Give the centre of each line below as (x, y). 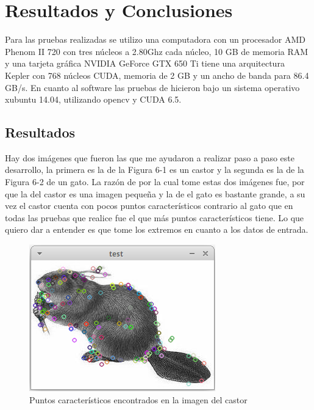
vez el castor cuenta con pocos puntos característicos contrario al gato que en (149, 206)
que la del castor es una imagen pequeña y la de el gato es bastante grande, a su (155, 193)
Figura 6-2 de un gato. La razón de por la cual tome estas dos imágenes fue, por (155, 182)
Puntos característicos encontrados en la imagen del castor (138, 399)
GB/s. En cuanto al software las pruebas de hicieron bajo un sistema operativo (152, 87)
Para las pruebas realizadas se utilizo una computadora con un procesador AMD (155, 39)
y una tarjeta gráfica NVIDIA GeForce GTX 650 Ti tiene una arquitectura (145, 63)
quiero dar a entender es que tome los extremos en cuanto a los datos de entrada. (157, 229)
